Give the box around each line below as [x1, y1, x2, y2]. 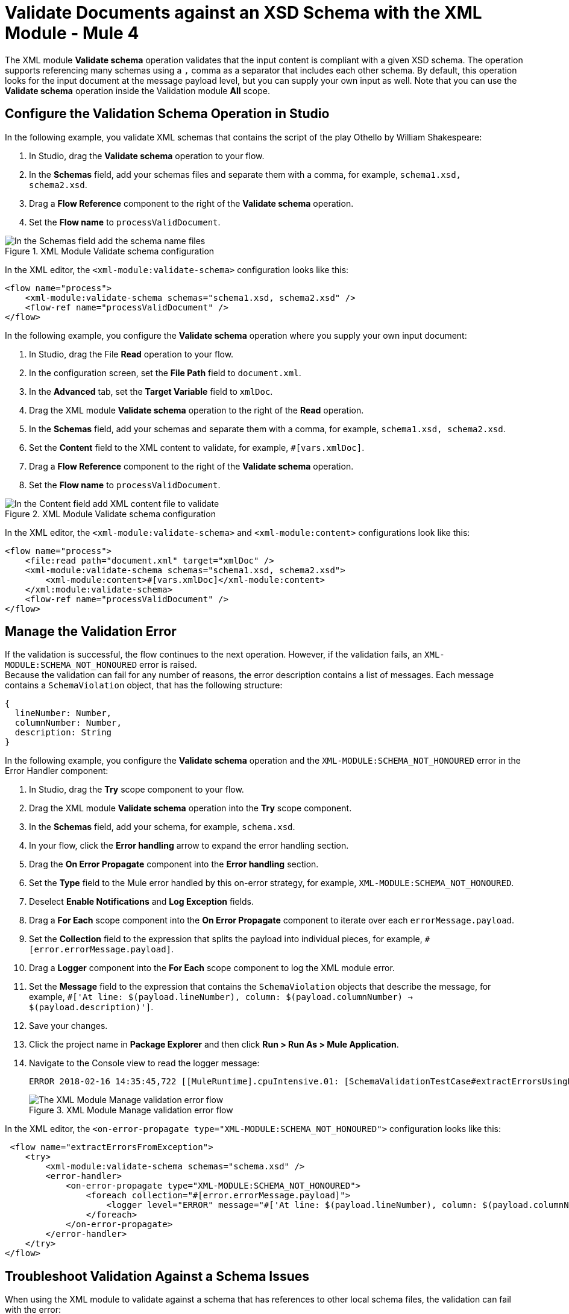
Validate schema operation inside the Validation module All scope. [5, 85, 270, 96]
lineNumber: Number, [14, 708, 112, 718]
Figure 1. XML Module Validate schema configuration [5, 245, 215, 256]
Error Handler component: [5, 765, 108, 776]
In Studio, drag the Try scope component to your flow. [29, 784, 244, 795]
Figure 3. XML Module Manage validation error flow [29, 1105, 233, 1116]
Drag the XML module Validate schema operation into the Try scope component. [29, 803, 352, 814]
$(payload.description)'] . [29, 1002, 154, 1013]
